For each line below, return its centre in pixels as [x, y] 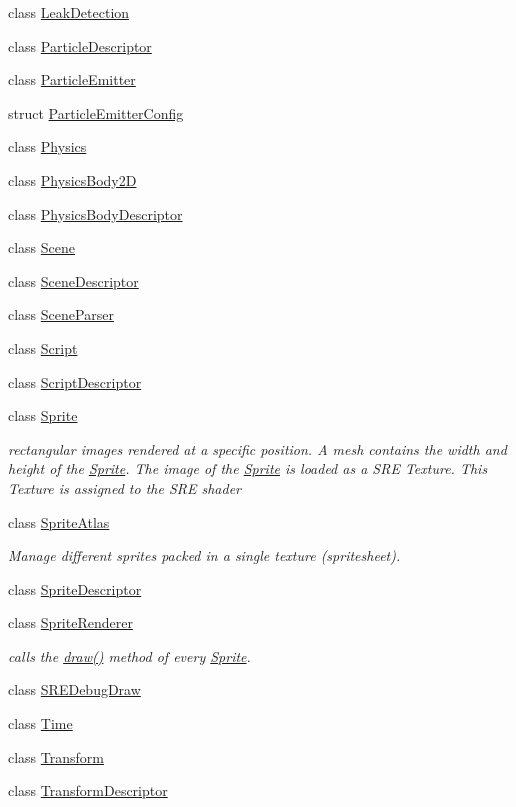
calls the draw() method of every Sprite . [129, 655]
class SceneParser [61, 314]
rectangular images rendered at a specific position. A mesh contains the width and [257, 448]
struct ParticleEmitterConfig [96, 112]
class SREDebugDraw [74, 689]
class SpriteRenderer [70, 622]
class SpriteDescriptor [75, 588]
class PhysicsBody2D [72, 179]
